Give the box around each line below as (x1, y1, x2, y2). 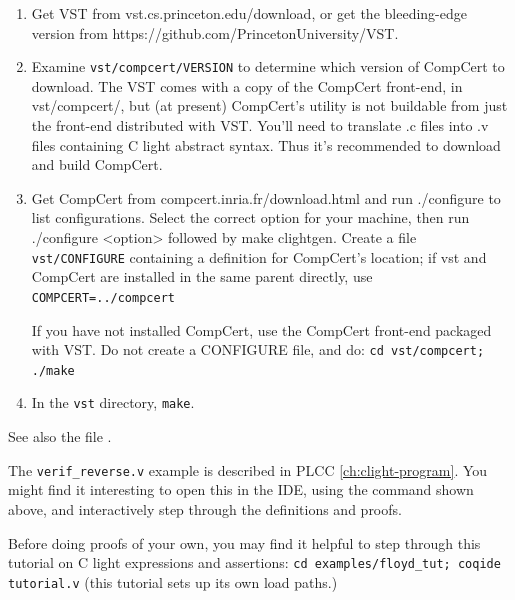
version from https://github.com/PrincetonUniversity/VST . (31, 22, 399, 43)
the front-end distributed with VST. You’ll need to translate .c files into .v (31, 115, 489, 136)
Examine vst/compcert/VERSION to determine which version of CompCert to (31, 56, 505, 77)
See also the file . (8, 426, 112, 447)
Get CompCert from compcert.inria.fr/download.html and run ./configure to (31, 187, 501, 208)
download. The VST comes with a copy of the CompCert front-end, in (31, 75, 463, 96)
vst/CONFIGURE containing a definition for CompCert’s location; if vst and (31, 246, 487, 267)
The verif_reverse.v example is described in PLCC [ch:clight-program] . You (8, 459, 488, 480)
